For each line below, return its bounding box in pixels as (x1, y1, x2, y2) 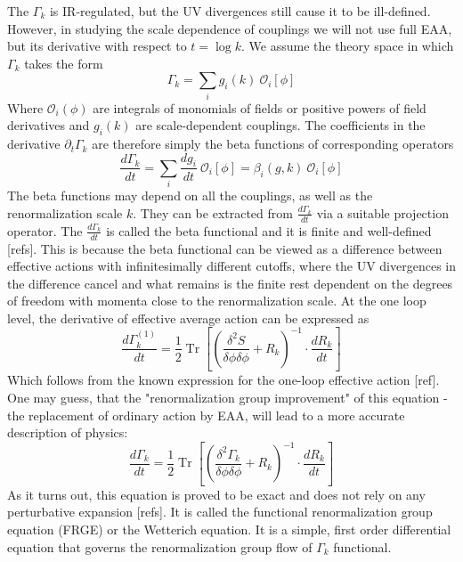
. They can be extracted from (133, 203, 293, 222)
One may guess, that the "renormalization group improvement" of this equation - (7, 388, 448, 407)
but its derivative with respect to (7, 37, 187, 55)
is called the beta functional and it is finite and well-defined (106, 221, 432, 240)
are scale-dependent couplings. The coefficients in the (135, 116, 426, 134)
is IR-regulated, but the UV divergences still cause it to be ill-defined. (49, 2, 431, 20)
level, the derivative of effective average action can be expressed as (7, 308, 370, 327)
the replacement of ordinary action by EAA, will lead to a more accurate (7, 405, 405, 424)
